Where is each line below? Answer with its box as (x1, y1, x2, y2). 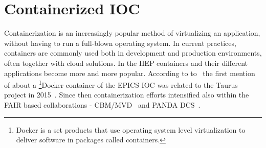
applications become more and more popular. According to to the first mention (4, 67, 255, 78)
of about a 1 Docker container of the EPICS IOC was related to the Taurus (4, 78, 238, 90)
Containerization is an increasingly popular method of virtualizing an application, (4, 28, 260, 38)
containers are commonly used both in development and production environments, (4, 47, 262, 58)
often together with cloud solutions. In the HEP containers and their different (4, 57, 248, 68)
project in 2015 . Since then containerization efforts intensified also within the (4, 89, 249, 100)
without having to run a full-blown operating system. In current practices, (4, 37, 236, 48)
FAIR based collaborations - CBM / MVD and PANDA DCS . (4, 99, 201, 110)
